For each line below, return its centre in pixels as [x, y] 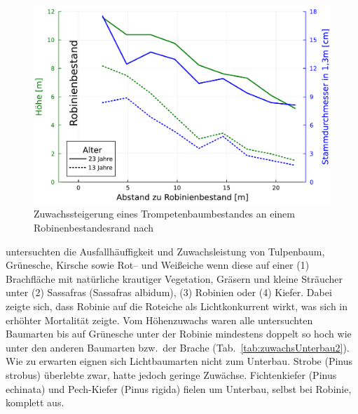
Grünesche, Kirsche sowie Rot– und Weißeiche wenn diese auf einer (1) [158, 265]
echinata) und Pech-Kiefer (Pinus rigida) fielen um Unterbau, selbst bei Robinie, [179, 388]
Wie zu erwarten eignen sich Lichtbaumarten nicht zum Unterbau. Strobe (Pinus [179, 361]
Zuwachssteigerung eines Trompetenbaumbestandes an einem [164, 214]
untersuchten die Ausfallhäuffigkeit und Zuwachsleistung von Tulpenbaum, [165, 251]
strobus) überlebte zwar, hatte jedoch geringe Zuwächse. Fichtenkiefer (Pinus [171, 374]
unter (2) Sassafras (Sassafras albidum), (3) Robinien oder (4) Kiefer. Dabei [169, 292]
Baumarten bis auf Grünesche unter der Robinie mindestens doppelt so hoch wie [179, 334]
